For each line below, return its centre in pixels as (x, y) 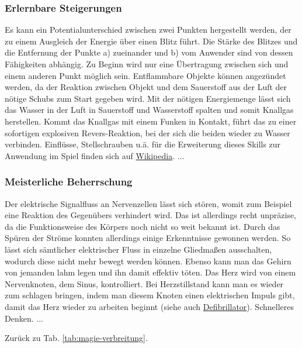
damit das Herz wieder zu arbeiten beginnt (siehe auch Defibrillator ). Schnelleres (149, 306)
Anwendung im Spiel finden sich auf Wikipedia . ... (95, 155)
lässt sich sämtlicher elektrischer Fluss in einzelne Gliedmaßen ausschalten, (138, 249)
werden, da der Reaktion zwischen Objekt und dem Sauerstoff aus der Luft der (146, 87)
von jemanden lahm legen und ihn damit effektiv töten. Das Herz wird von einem (150, 272)
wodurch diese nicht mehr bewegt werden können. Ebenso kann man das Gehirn (148, 261)
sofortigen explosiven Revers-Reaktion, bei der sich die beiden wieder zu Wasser (147, 132)
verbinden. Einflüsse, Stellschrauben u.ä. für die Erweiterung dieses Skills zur (143, 144)
